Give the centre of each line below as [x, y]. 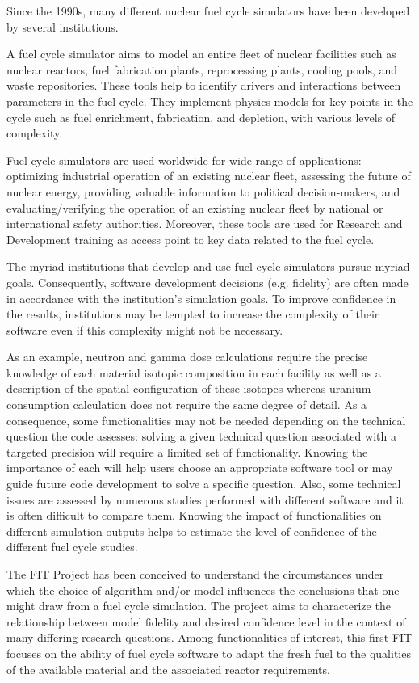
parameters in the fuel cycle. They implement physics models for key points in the [210, 101]
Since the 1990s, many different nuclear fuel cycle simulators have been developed [208, 11]
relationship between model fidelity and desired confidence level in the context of [206, 621]
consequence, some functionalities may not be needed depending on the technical [206, 420]
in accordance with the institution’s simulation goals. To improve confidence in [201, 298]
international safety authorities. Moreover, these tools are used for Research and [205, 223]
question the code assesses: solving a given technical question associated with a [201, 436]
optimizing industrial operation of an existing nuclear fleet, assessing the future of [209, 176]
